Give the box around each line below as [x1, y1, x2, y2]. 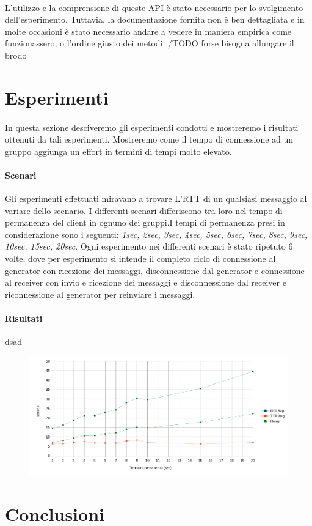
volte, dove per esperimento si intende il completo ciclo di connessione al [5, 252, 276, 265]
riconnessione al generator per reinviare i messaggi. [5, 287, 195, 300]
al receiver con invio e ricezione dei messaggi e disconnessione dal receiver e [5, 276, 286, 289]
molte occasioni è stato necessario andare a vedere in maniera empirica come [5, 24, 292, 37]
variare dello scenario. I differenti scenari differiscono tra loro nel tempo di [5, 204, 283, 217]
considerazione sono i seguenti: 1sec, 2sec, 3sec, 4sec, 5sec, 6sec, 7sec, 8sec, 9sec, [5, 228, 308, 240]
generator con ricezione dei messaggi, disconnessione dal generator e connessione [5, 264, 305, 276]
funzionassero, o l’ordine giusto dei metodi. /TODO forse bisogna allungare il [5, 37, 294, 50]
